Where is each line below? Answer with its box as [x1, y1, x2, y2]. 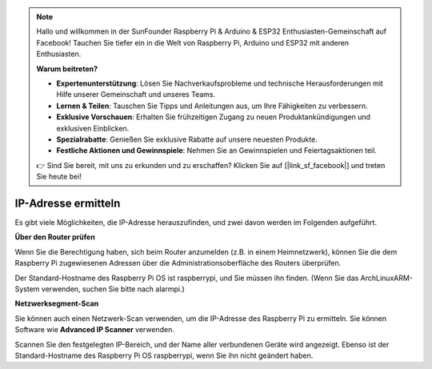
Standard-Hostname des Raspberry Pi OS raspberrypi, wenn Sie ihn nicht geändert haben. [14, 351, 314, 360]
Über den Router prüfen [14, 232, 95, 242]
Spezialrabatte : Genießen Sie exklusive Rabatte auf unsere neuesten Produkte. [56, 134, 318, 144]
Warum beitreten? [36, 64, 98, 74]
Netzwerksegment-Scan [14, 299, 99, 308]
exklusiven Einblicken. [56, 123, 130, 133]
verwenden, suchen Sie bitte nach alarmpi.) [41, 284, 185, 294]
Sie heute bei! [36, 172, 82, 182]
